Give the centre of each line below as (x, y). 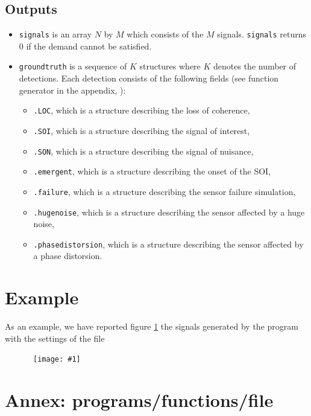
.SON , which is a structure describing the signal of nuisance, (143, 151)
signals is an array (55, 34)
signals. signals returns (262, 34)
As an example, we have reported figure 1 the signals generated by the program (152, 326)
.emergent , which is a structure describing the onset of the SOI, (152, 171)
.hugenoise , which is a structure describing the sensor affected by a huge (169, 212)
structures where (170, 66)
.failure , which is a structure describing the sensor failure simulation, (165, 191)
